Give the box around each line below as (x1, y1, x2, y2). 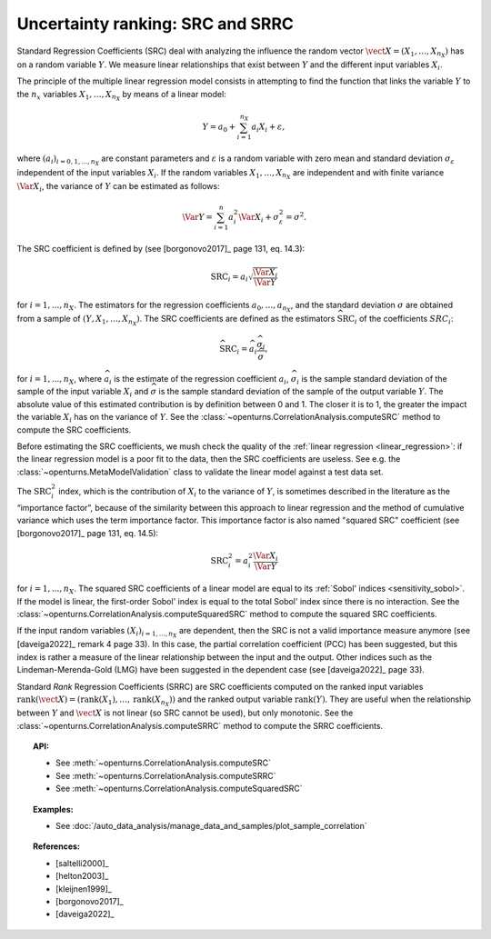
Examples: (33, 804, 74, 814)
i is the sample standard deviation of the (296, 374, 447, 386)
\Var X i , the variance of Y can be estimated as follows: (16, 180, 220, 194)
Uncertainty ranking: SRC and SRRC (16, 14, 295, 34)
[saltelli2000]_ (55, 857, 109, 868)
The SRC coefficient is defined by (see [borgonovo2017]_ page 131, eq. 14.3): (16, 243, 306, 254)
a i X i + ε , (251, 121, 286, 134)
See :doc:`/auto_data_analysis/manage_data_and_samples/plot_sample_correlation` (55, 820, 367, 831)
